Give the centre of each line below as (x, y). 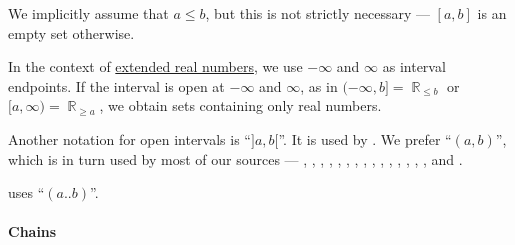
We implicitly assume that (88, 13)
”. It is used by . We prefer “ (365, 138)
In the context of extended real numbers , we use (155, 66)
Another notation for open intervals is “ (129, 138)
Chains (32, 231)
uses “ (26, 192)
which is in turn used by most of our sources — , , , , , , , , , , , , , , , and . (235, 158)
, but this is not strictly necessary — (317, 13)
